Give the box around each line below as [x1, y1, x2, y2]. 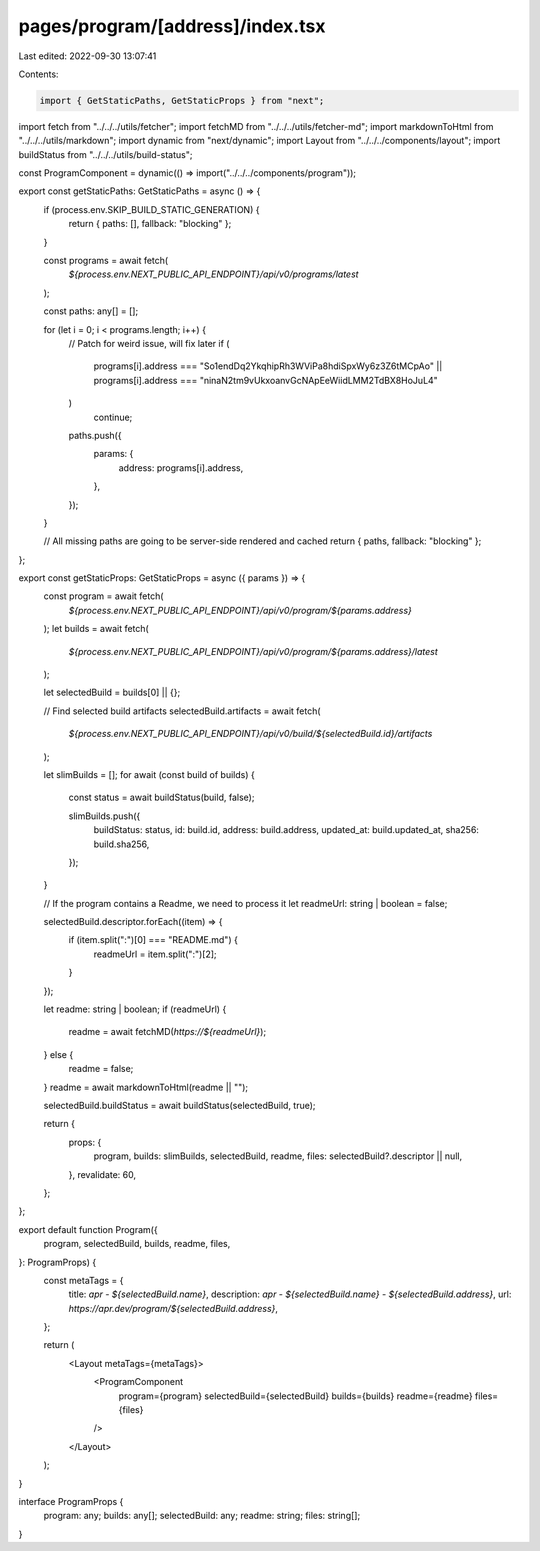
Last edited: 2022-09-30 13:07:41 [18, 50, 157, 62]
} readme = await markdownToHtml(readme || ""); [43, 1081, 249, 1093]
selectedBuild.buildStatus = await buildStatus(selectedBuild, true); [43, 1100, 316, 1111]
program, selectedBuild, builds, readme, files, [43, 1238, 231, 1250]
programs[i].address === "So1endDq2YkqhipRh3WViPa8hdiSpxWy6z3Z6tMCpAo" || [93, 360, 443, 372]
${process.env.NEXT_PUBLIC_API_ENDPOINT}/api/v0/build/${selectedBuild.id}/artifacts [68, 728, 433, 740]
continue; [93, 411, 133, 423]
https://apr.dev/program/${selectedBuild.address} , [68, 1302, 279, 1314]
